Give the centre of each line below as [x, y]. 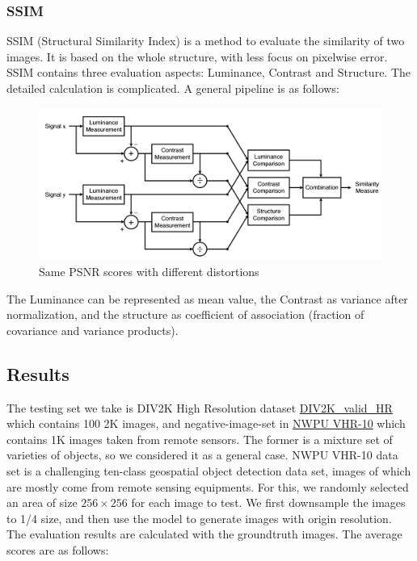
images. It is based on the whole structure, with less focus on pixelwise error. [197, 56]
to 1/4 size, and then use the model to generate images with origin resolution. [199, 518]
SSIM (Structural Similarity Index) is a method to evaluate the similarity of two [206, 41]
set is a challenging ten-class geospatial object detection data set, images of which [209, 470]
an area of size [42, 502]
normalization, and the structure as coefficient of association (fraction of [185, 314]
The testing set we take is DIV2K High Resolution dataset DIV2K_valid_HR [200, 407]
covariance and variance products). [93, 330]
